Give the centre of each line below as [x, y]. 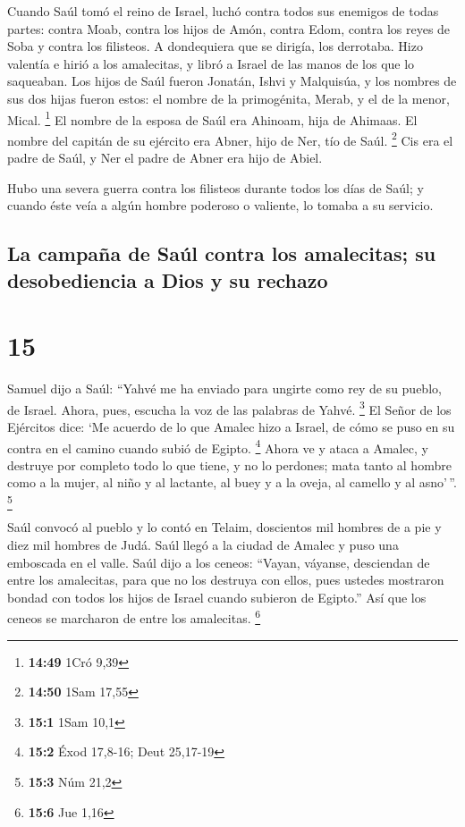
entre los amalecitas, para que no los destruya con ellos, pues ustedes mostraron [226, 580]
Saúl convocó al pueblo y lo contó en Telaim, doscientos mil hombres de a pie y [224, 527]
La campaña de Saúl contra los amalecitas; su [222, 253]
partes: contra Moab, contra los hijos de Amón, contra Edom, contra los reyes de [229, 28]
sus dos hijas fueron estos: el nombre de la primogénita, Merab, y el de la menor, [228, 98]
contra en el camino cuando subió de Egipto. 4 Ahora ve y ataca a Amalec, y [218, 446]
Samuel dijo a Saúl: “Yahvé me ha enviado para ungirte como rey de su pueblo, [224, 388]
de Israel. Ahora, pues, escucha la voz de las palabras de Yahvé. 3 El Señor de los [229, 408]
